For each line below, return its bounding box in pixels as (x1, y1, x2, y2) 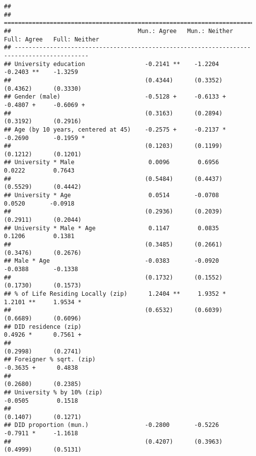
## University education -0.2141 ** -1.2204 (4, 60, 219, 68)
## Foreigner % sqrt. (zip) (4, 356, 96, 363)
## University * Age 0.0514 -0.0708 (4, 192, 219, 199)
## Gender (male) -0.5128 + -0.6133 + (4, 93, 226, 101)
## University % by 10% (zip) (4, 388, 103, 396)
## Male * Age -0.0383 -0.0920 (4, 257, 219, 265)
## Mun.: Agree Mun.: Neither (4, 27, 233, 35)
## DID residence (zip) (4, 323, 82, 330)
